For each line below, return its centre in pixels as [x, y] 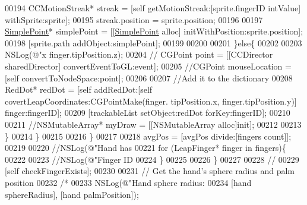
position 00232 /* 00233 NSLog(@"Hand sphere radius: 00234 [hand [128, 182]
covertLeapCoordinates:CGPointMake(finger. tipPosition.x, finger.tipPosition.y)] [151, 101]
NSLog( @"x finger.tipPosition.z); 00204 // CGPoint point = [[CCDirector [139, 54]
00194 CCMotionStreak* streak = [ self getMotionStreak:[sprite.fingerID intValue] [153, 8]
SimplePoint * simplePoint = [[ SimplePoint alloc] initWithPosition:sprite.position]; [154, 31]
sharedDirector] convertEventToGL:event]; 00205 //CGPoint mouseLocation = [148, 66]
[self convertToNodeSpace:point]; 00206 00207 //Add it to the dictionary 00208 [149, 78]
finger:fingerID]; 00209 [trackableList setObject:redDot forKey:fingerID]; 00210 [148, 113]
